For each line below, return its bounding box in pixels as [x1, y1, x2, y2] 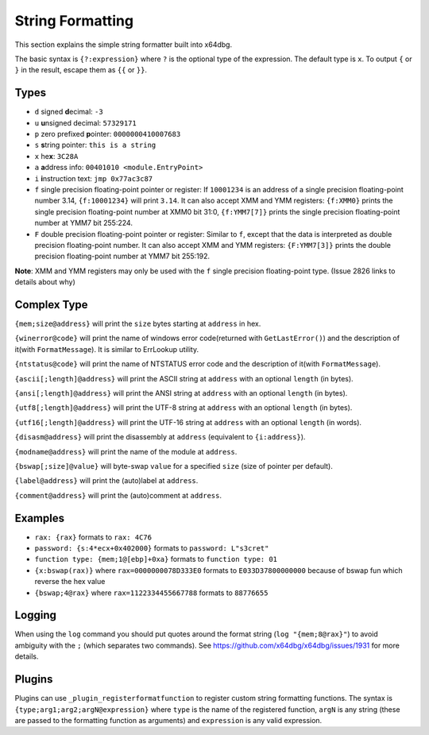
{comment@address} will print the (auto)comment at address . [14, 490, 222, 500]
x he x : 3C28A [34, 151, 79, 161]
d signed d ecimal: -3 [34, 107, 103, 117]
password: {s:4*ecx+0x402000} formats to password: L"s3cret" [34, 543, 269, 552]
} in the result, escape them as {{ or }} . [14, 65, 147, 75]
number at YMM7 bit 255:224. [34, 219, 133, 228]
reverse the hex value [34, 577, 106, 586]
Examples [14, 511, 65, 524]
